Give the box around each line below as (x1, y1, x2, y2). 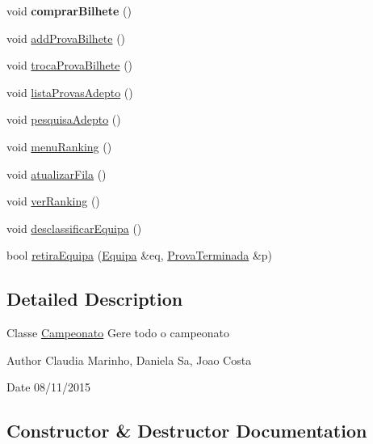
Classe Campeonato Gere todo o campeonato (6, 324, 230, 341)
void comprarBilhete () (6, 2, 132, 19)
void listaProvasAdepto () (6, 83, 133, 100)
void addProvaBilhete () (6, 29, 126, 46)
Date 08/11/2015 (6, 378, 91, 395)
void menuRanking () (6, 137, 112, 154)
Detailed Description (6, 286, 183, 311)
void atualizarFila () (6, 165, 107, 182)
